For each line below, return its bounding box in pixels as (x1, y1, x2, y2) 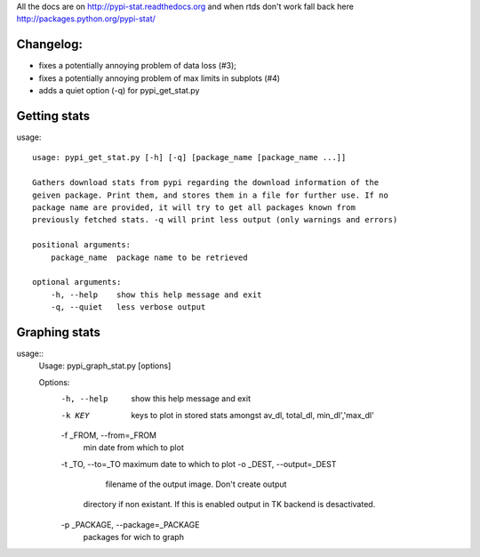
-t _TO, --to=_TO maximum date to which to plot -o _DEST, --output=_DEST (60, 458, 337, 469)
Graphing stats (16, 325, 101, 340)
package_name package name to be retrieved (50, 252, 248, 262)
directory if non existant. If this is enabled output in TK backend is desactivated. (83, 499, 376, 510)
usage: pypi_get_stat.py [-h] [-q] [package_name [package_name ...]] (32, 152, 347, 163)
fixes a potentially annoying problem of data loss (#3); (38, 61, 237, 71)
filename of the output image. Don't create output (105, 479, 287, 489)
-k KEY (60, 410, 90, 420)
